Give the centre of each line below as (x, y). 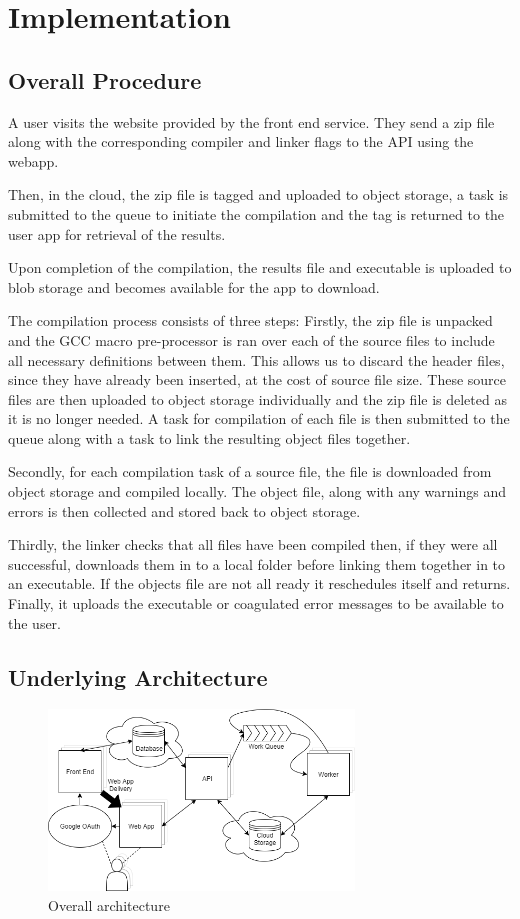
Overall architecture (109, 904)
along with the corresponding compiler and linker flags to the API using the (241, 141)
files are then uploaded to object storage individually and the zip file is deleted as (257, 398)
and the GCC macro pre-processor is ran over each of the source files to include (251, 339)
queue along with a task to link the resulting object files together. (209, 437)
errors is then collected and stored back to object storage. (184, 510)
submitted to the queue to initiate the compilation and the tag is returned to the (256, 213)
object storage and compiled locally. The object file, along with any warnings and (257, 491)
